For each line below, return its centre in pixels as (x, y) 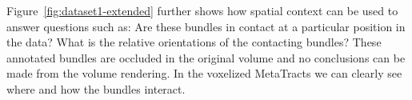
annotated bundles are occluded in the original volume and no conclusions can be (206, 57)
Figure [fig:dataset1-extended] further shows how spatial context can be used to (202, 10)
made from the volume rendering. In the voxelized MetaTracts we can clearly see (204, 73)
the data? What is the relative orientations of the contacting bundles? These (194, 42)
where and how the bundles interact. (96, 88)
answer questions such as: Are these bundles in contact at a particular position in (206, 26)
